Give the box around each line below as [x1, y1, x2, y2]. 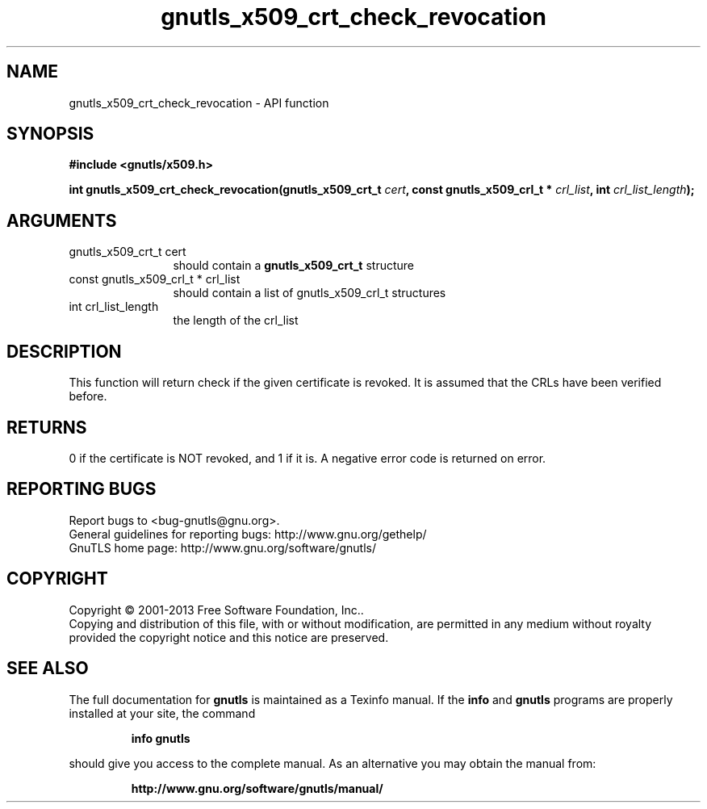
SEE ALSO [6, 658, 89, 679]
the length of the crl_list [173, 313, 299, 328]
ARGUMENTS [6, 210, 117, 231]
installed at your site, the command [69, 706, 256, 720]
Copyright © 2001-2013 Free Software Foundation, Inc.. [69, 602, 364, 617]
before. [69, 389, 107, 404]
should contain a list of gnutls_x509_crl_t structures [173, 286, 446, 300]
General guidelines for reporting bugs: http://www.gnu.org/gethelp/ [69, 526, 427, 541]
